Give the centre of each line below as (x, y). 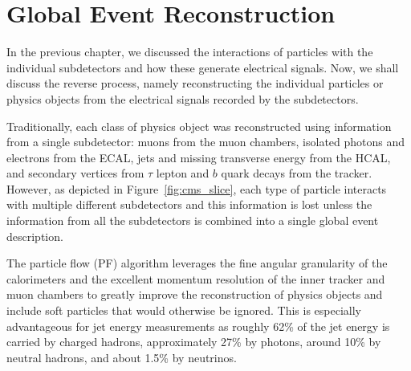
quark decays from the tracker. (297, 173)
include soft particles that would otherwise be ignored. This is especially (184, 310)
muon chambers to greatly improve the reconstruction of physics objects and (195, 294)
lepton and (183, 173)
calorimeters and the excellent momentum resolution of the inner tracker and (196, 278)
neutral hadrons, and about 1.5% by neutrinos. (122, 357)
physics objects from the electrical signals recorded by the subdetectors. (183, 98)
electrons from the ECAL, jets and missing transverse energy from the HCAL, (199, 157)
